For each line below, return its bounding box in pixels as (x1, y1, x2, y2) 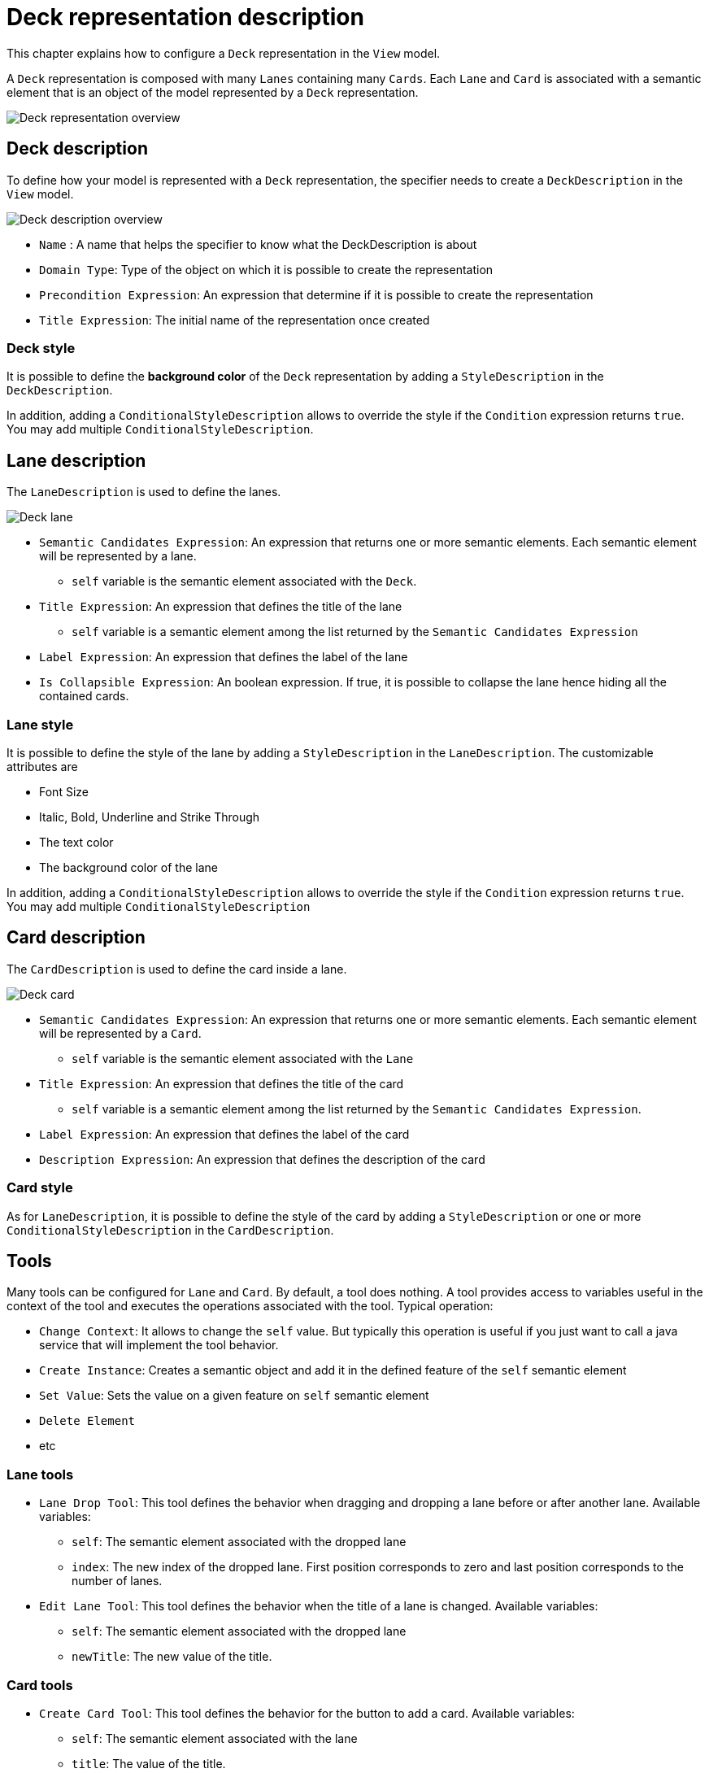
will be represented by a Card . (39, 1026, 202, 1040)
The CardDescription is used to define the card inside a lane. (7, 961, 347, 976)
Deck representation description (7, 3, 364, 31)
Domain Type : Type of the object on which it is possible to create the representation (39, 262, 494, 277)
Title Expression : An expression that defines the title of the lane (39, 599, 402, 614)
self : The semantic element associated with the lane (72, 1731, 358, 1745)
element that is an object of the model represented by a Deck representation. (7, 85, 419, 99)
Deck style (7, 339, 76, 356)
